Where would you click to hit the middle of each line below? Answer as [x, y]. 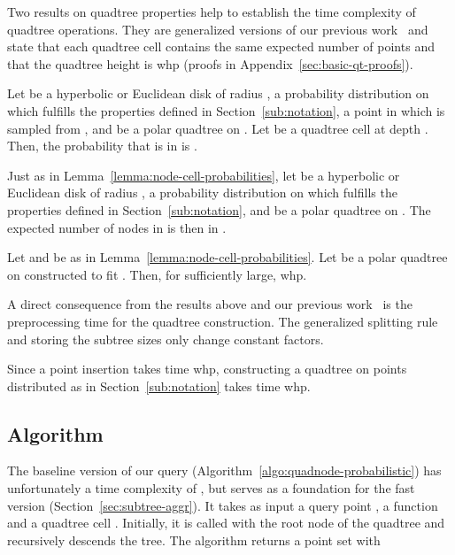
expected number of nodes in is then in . [117, 227]
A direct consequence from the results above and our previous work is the [210, 304]
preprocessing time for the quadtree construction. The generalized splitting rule [223, 321]
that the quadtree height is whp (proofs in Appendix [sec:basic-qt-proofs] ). [210, 63]
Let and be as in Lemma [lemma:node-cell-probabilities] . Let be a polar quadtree [227, 257]
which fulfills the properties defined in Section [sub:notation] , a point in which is [226, 110]
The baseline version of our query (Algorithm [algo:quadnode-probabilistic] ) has [224, 470]
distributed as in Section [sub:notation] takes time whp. [159, 385]
